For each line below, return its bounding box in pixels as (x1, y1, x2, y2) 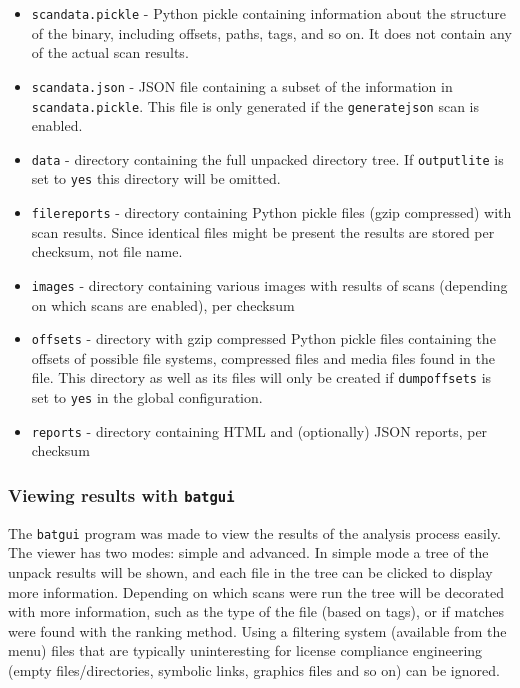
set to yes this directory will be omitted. (31, 168, 281, 189)
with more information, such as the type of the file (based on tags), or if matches (8, 601, 504, 622)
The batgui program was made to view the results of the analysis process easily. (8, 522, 501, 543)
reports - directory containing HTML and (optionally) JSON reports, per (31, 420, 488, 441)
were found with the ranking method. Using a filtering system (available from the (8, 620, 507, 641)
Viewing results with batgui (8, 482, 235, 507)
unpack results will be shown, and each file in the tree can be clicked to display (8, 562, 493, 582)
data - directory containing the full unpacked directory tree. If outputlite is (31, 148, 504, 169)
